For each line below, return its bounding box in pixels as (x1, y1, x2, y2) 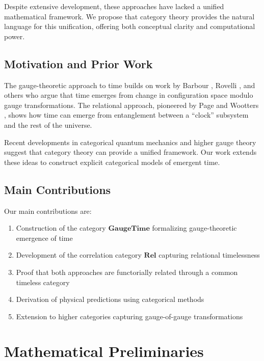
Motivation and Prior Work (4, 55, 153, 71)
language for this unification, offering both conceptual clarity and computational (4, 21, 255, 32)
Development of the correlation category (16, 249, 142, 260)
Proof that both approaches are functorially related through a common (16, 266, 238, 277)
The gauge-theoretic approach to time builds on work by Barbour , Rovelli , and (4, 79, 255, 90)
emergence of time (16, 232, 73, 243)
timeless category (16, 276, 70, 287)
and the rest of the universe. (4, 119, 92, 130)
